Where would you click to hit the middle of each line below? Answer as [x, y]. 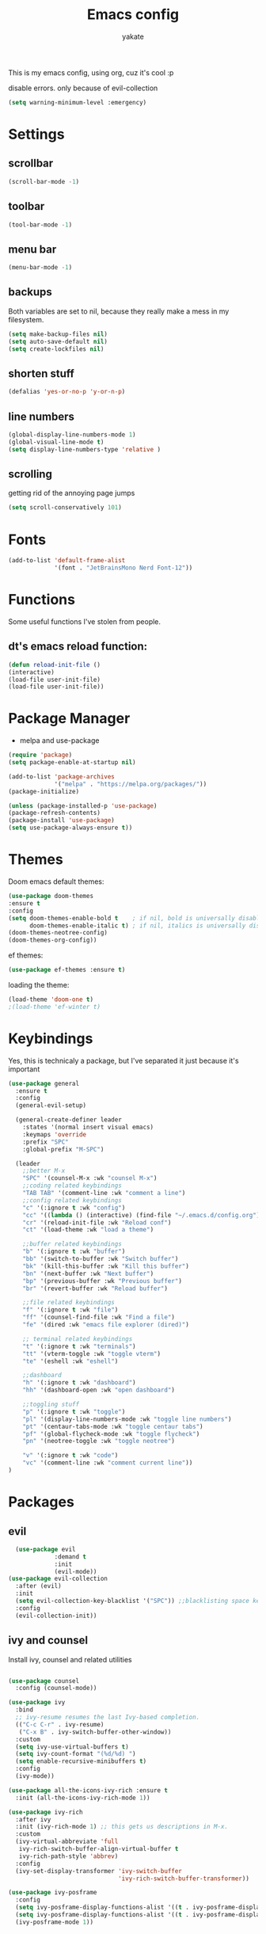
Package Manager [69, 719]
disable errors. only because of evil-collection [83, 88]
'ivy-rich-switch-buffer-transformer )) [183, 1879]
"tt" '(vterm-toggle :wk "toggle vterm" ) [91, 1353]
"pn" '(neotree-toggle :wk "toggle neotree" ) [99, 1441]
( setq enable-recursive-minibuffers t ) [81, 1761]
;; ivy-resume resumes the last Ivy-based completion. [108, 1717]
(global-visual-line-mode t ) [56, 442]
